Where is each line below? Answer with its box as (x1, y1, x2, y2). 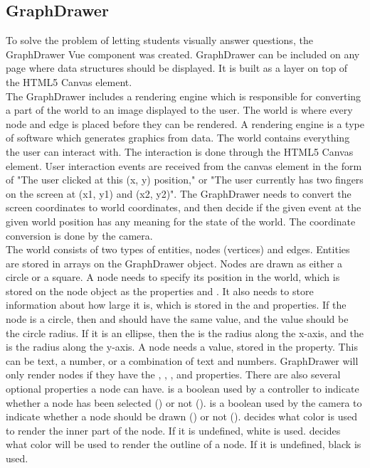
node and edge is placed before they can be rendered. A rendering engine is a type (6, 116, 364, 131)
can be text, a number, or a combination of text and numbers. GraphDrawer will (6, 353, 359, 368)
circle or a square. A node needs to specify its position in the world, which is (6, 270, 340, 284)
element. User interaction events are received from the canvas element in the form (6, 158, 362, 173)
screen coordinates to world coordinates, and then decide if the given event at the (6, 200, 361, 215)
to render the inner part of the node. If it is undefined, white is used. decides (6, 422, 341, 437)
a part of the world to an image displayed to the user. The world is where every (6, 102, 353, 117)
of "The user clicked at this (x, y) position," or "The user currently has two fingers (6, 172, 364, 187)
